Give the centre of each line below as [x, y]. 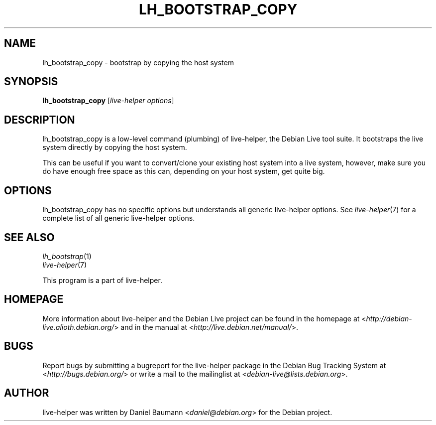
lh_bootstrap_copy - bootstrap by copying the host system [138, 62]
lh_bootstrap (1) [67, 256]
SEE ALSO [29, 237]
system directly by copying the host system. [115, 147]
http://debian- [389, 318]
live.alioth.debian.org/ [78, 327]
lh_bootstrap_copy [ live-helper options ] [108, 101]
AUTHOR [27, 393]
